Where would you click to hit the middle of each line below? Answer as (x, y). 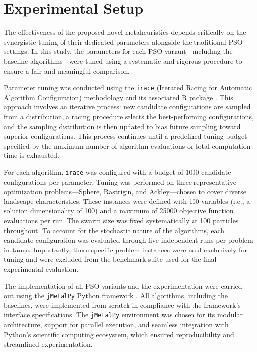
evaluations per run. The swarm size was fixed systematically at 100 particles (121, 220)
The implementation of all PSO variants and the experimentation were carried (123, 285)
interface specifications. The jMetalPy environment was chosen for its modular (123, 315)
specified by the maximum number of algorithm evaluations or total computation (127, 145)
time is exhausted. (32, 155)
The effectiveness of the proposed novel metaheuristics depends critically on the (125, 32)
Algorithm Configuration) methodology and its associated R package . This (119, 97)
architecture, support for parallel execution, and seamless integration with (116, 324)
